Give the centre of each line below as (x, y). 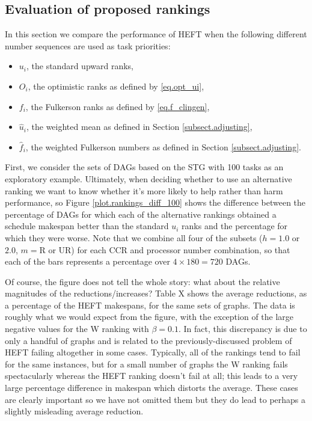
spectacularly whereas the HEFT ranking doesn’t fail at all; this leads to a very (151, 376)
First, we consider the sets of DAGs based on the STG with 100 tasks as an (144, 167)
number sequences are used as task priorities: (88, 45)
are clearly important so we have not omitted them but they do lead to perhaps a (155, 399)
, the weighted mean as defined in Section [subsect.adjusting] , (139, 127)
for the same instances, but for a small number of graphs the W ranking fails (146, 364)
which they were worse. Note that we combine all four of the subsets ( (134, 237)
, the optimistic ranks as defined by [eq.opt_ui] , (116, 86)
